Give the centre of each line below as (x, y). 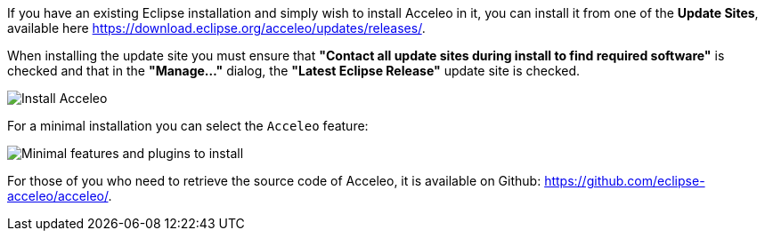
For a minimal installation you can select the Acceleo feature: (188, 126)
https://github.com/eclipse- (625, 181)
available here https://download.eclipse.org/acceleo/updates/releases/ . (216, 28)
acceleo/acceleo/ (58, 196)
